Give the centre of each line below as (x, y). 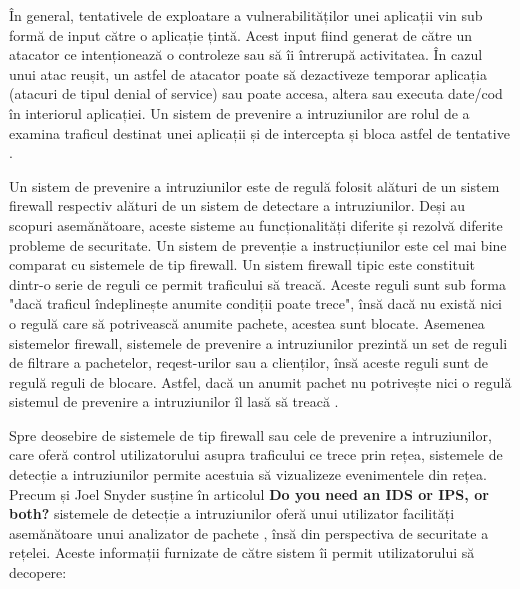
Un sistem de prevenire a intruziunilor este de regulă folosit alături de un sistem (254, 185)
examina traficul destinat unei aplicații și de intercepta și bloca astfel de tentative (259, 132)
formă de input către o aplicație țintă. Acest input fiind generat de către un (241, 34)
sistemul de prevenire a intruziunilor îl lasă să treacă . (174, 401)
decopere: (38, 572)
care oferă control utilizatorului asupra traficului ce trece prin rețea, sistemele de (256, 454)
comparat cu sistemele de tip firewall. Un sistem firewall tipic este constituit (242, 264)
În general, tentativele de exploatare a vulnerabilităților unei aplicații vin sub (246, 15)
